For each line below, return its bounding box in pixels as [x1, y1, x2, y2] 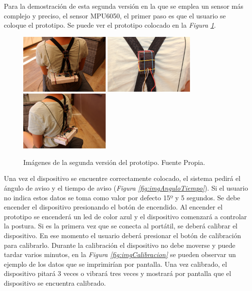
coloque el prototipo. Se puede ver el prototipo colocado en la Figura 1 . [4, 20, 216, 30]
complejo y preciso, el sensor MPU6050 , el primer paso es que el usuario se [4, 10, 226, 20]
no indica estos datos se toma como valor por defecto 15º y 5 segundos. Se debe [4, 192, 240, 202]
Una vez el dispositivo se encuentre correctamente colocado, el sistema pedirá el [4, 173, 241, 183]
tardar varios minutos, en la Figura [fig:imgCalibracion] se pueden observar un [4, 249, 236, 259]
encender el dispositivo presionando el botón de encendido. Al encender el [4, 202, 223, 212]
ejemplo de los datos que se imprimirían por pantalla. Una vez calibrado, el [4, 259, 227, 269]
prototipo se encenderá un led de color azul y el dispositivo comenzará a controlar [4, 211, 247, 221]
